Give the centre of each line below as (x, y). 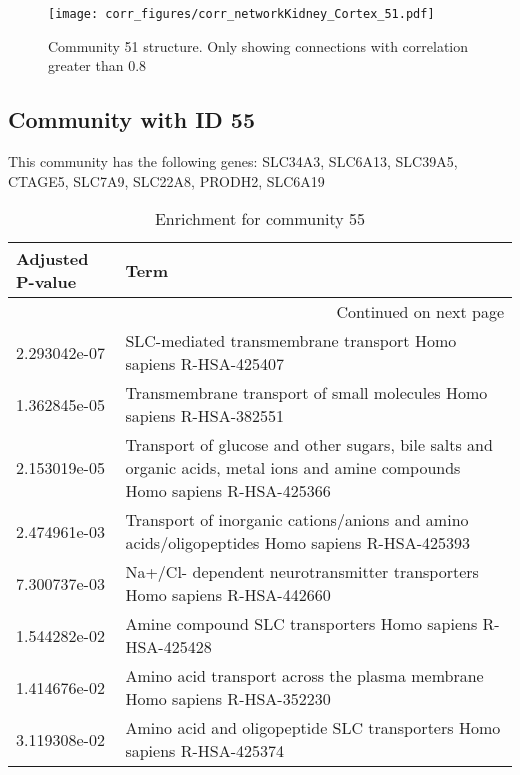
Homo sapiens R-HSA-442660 (228, 595)
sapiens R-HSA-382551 (205, 416)
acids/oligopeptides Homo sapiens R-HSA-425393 (297, 543)
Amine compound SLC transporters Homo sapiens (301, 624)
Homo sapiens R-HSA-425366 (228, 491)
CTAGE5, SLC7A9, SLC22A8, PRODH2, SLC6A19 (166, 180)
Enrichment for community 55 (260, 219)
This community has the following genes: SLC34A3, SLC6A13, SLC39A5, (233, 161)
